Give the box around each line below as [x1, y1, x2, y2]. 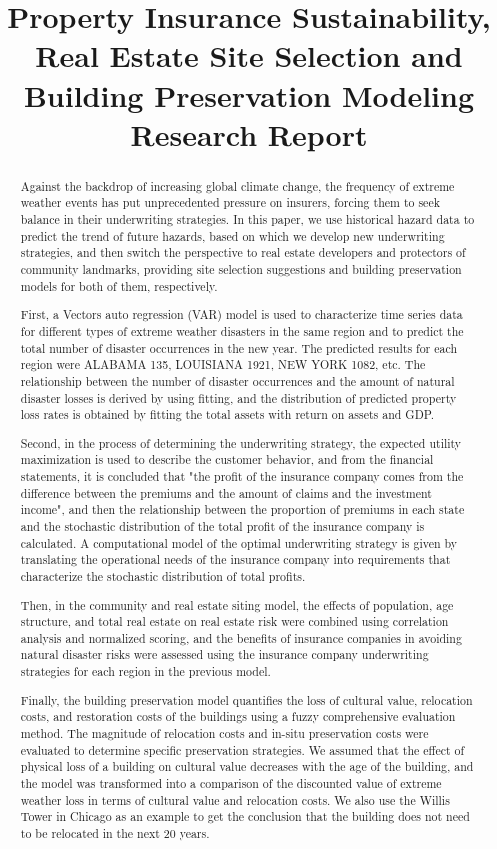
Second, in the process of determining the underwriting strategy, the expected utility [20, 434, 462, 451]
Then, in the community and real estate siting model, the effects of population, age [20, 596, 454, 613]
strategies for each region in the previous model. [20, 663, 271, 680]
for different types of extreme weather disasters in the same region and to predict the [20, 322, 464, 339]
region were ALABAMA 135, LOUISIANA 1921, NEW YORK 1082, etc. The [20, 356, 426, 373]
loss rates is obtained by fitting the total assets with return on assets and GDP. [20, 406, 435, 423]
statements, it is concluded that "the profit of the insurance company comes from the [20, 468, 464, 485]
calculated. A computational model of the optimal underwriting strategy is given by [20, 534, 458, 551]
